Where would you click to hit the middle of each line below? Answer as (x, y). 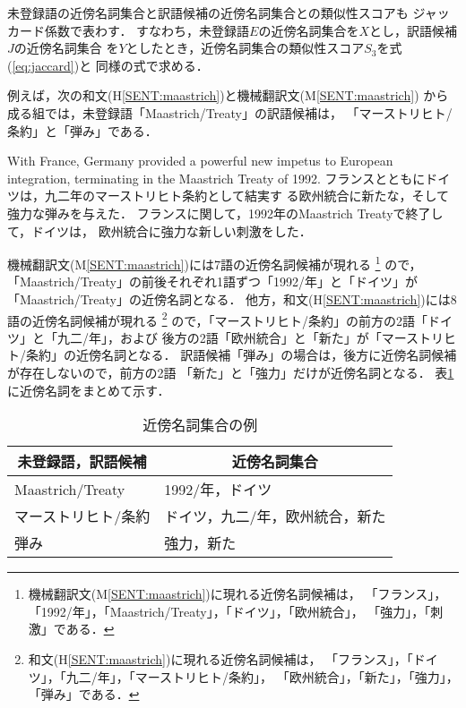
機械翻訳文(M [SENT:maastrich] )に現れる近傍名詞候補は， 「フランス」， (237, 594)
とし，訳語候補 (414, 30)
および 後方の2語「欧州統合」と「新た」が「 (250, 337)
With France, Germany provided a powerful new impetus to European (200, 161)
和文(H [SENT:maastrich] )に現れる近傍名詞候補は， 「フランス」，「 (220, 658)
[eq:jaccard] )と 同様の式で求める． (110, 65)
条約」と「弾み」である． (82, 130)
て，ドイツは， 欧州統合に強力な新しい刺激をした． (160, 230)
